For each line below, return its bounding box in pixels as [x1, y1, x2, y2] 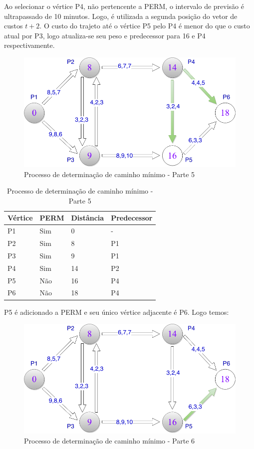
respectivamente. [4, 40, 55, 50]
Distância [71, 213, 104, 223]
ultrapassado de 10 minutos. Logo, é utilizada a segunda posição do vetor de [4, 10, 238, 21]
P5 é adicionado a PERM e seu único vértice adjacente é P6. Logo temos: [4, 306, 229, 317]
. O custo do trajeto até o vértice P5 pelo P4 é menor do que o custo [39, 20, 250, 31]
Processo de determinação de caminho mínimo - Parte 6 [24, 435, 195, 446]
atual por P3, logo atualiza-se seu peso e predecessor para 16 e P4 [4, 30, 206, 40]
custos [4, 20, 23, 31]
